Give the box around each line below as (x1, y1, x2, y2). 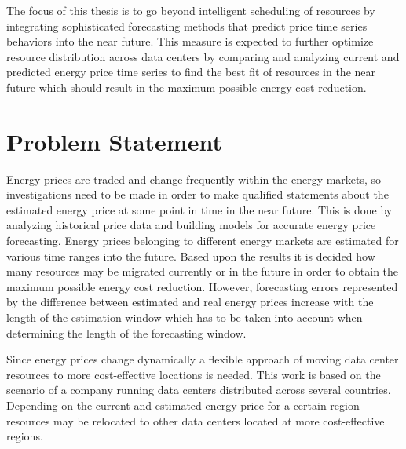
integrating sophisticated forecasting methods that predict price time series (6, 17, 368, 34)
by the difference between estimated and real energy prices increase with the (6, 294, 374, 310)
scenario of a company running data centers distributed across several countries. (6, 381, 391, 398)
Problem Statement (6, 125, 222, 157)
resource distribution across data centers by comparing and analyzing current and (6, 48, 400, 64)
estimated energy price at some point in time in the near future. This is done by (6, 201, 393, 217)
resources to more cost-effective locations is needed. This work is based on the (6, 366, 381, 382)
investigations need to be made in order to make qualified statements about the (6, 186, 389, 203)
